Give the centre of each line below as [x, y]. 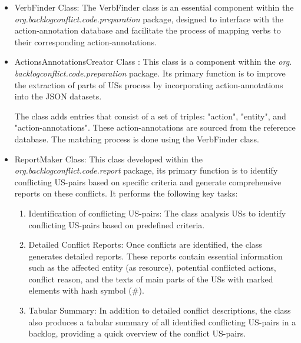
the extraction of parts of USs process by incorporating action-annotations [149, 84]
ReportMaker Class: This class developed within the [108, 159]
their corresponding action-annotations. [85, 41]
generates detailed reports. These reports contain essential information [156, 256]
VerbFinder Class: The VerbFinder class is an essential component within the [154, 7]
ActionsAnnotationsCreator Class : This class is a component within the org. [153, 61]
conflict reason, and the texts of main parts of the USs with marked [151, 279]
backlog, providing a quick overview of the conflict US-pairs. [137, 333]
